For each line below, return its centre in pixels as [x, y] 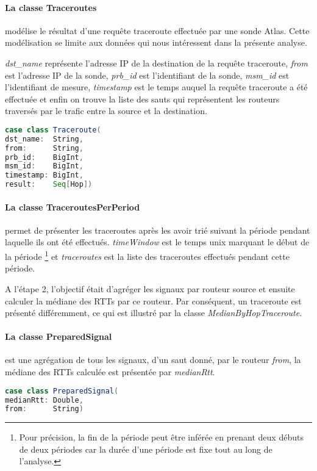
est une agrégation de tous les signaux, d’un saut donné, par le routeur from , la [153, 360]
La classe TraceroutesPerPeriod [73, 207]
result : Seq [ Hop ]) [49, 185]
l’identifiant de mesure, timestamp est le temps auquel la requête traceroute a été [156, 87]
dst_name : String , [44, 139]
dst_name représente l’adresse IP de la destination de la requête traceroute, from [156, 63]
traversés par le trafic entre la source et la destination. [106, 111]
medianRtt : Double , [44, 400]
